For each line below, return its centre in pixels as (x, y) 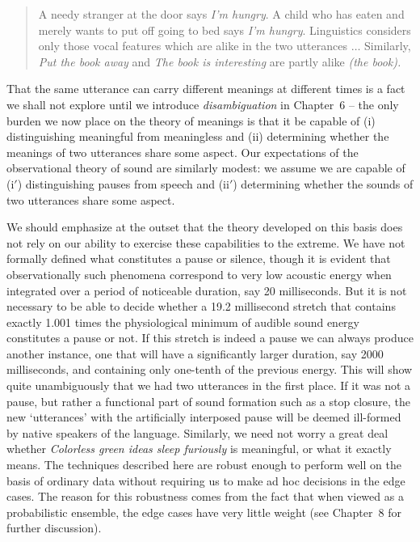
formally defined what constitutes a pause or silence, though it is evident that (199, 258)
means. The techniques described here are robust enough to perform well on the (204, 465)
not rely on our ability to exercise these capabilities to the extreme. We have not (206, 242)
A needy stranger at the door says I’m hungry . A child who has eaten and (221, 14)
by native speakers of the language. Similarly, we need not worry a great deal (197, 432)
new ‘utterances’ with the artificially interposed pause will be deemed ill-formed (204, 417)
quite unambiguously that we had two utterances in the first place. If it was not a (209, 385)
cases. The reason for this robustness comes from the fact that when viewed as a (205, 496)
